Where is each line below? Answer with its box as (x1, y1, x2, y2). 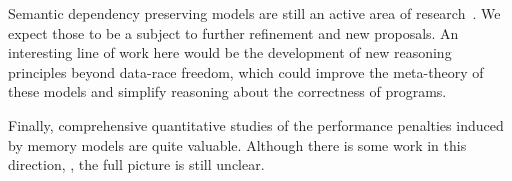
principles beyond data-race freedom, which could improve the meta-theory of (8, 61, 484, 82)
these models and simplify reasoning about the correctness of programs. (8, 81, 447, 102)
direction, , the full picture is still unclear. (8, 154, 265, 175)
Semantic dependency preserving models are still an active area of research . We (8, 3, 501, 23)
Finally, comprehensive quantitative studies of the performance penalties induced (8, 114, 504, 135)
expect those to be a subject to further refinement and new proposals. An (8, 22, 459, 43)
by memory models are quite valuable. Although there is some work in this (8, 134, 467, 155)
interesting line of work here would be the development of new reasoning (8, 42, 452, 63)
